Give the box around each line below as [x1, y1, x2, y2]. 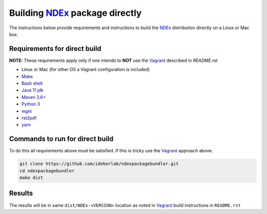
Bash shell [21, 81, 43, 86]
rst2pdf [21, 115, 37, 121]
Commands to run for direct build [9, 135, 114, 143]
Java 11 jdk [21, 87, 44, 93]
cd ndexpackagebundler [19, 168, 75, 173]
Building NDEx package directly [9, 7, 142, 18]
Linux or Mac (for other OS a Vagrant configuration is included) [21, 67, 150, 73]
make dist [19, 175, 44, 180]
